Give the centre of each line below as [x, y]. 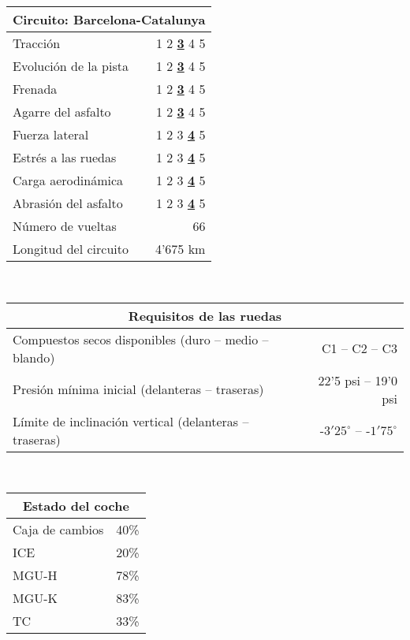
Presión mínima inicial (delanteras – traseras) [138, 389]
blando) [34, 357]
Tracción [37, 43]
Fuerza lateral [51, 134]
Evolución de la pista [71, 66]
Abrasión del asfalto [68, 203]
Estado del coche [76, 506]
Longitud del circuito [71, 249]
